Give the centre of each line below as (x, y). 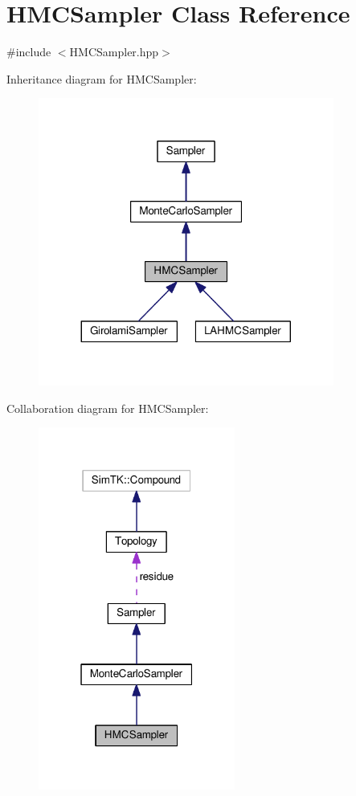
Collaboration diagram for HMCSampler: (108, 408)
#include (29, 52)
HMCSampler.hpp (114, 52)
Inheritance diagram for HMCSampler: (102, 78)
